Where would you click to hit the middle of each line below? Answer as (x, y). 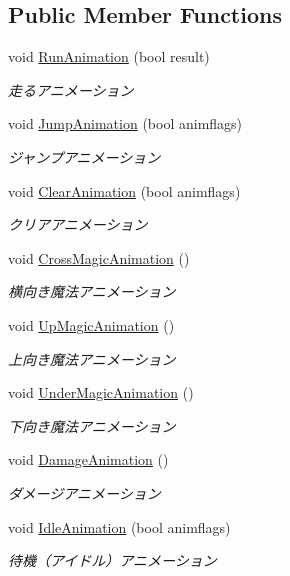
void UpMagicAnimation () (91, 324)
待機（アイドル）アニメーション (112, 560)
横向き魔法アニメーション (92, 291)
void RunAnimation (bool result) (109, 56)
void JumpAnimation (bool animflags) (125, 123)
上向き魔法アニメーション (92, 358)
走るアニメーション (71, 89)
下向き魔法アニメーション (92, 425)
